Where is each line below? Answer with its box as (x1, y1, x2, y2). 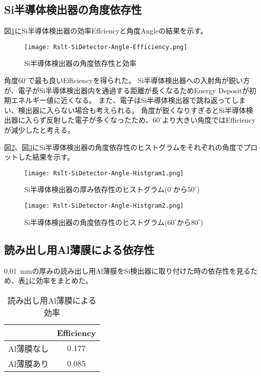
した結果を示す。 (18, 152, 74, 162)
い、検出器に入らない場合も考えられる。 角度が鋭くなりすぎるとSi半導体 (4, 104, 246, 115)
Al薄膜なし (8, 342, 49, 354)
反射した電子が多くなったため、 (46, 115, 153, 125)
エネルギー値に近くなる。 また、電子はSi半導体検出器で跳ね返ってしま (11, 95, 246, 105)
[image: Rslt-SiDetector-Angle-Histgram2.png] (24, 202, 184, 210)
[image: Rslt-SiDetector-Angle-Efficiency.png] (24, 43, 188, 51)
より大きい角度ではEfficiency (162, 115, 256, 125)
